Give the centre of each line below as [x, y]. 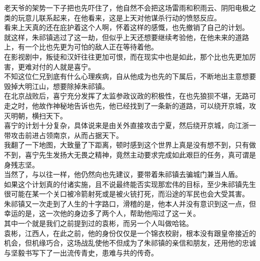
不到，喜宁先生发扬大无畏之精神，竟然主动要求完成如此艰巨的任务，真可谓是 [130, 154]
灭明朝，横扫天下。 [35, 115]
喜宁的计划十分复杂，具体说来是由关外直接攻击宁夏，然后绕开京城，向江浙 [126, 125]
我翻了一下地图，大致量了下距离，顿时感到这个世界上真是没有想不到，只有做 [130, 145]
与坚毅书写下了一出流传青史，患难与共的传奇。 [81, 252]
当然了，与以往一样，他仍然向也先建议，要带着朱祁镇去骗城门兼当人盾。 [123, 174]
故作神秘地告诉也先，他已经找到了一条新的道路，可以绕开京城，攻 [147, 105]
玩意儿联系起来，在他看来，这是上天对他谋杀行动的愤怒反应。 [119, 17]
